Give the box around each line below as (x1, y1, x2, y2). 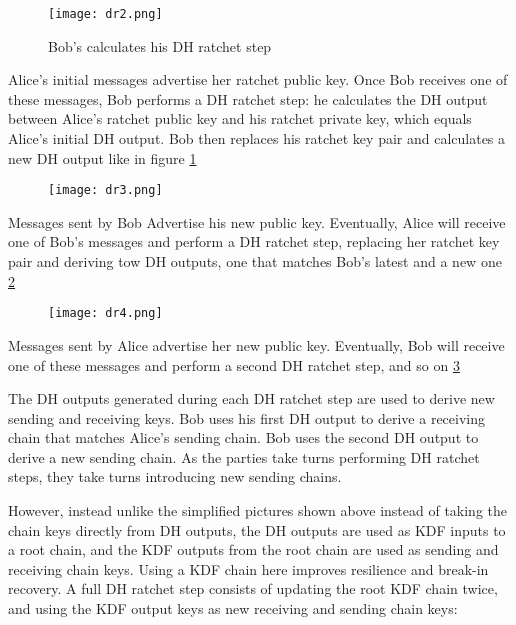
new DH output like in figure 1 (8, 147, 197, 168)
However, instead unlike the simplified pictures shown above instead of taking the (8, 500, 508, 521)
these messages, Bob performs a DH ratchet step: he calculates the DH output (8, 88, 488, 109)
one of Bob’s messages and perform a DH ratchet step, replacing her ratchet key (8, 231, 500, 252)
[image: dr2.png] (48, 7, 163, 21)
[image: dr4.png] (48, 306, 163, 321)
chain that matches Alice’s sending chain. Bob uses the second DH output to (8, 427, 479, 448)
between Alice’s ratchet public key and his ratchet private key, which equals (8, 108, 472, 129)
